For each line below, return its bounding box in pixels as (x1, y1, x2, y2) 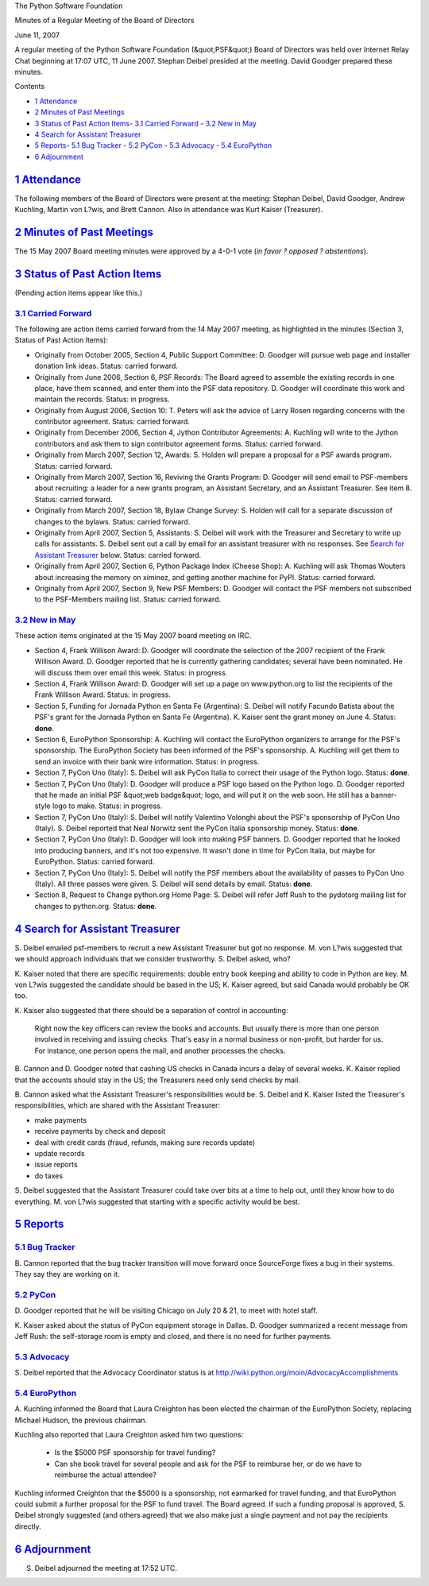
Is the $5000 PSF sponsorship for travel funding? (54, 1448, 216, 1457)
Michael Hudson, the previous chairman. (14, 1415, 148, 1425)
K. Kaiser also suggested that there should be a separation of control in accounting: (14, 1005, 288, 1015)
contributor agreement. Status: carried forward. (34, 417, 191, 427)
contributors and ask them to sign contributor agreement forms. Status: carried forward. (34, 439, 323, 448)
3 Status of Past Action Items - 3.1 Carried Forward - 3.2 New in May (34, 118, 257, 128)
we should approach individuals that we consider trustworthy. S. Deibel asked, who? (14, 954, 291, 964)
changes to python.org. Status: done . (34, 901, 157, 911)
